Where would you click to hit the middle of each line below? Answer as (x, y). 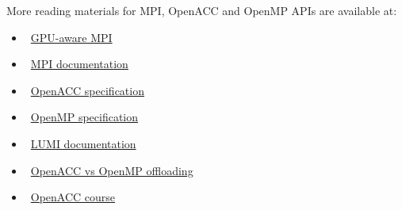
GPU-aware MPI (71, 37)
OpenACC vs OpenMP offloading (112, 170)
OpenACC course (73, 197)
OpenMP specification (84, 117)
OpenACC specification (87, 90)
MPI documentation (79, 64)
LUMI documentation (83, 143)
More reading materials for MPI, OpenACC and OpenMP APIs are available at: (202, 10)
